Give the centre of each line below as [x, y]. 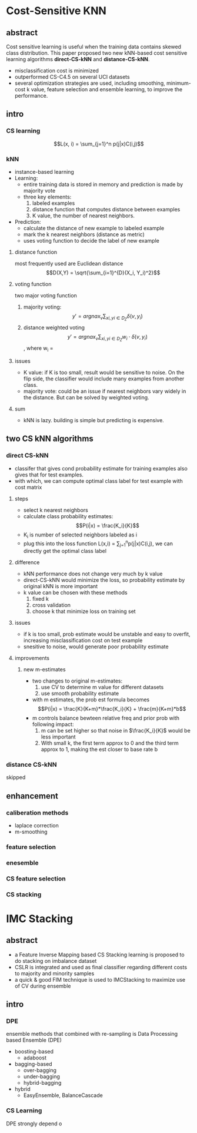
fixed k [40, 598]
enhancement [32, 796]
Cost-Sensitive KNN [56, 11]
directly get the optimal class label [65, 551]
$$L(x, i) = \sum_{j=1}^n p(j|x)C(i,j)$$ [99, 144]
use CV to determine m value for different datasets [102, 687]
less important [58, 737]
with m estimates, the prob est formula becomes [91, 700]
